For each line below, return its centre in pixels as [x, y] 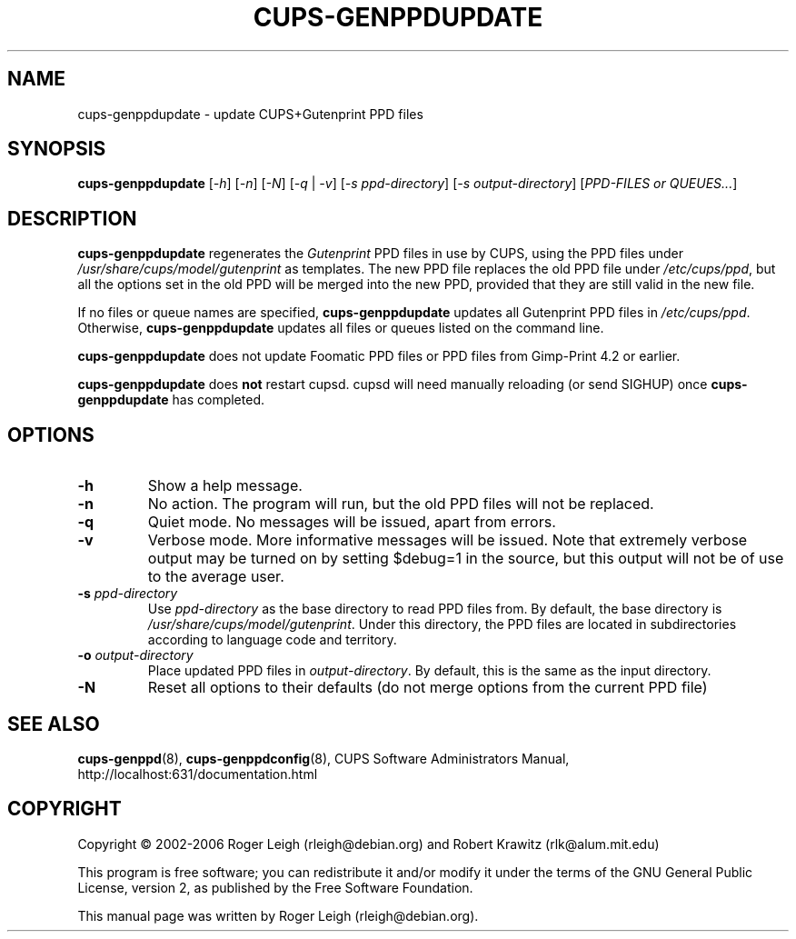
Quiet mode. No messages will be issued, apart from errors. [352, 522]
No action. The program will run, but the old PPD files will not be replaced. [401, 504]
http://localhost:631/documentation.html [198, 774]
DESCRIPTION [72, 218]
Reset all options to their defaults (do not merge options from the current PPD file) [428, 688]
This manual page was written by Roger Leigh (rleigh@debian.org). [278, 915]
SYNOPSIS [57, 149]
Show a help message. [225, 486]
